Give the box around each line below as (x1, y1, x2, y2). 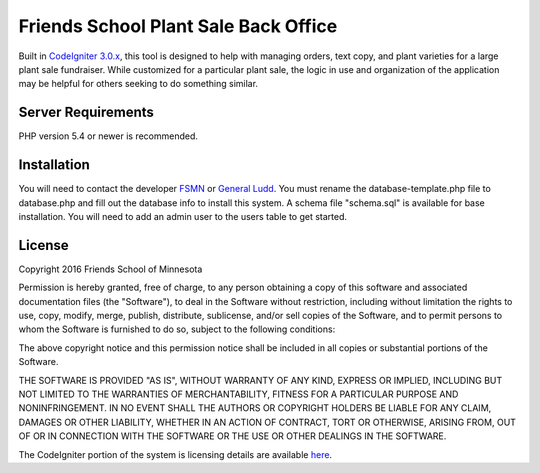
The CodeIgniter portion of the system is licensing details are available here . (18, 448, 333, 460)
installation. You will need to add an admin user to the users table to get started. (18, 210, 348, 222)
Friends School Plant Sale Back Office (18, 15, 338, 37)
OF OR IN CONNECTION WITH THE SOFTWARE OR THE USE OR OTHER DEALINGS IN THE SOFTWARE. (18, 430, 447, 442)
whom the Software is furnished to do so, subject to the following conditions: (18, 323, 336, 335)
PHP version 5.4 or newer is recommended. (18, 130, 199, 142)
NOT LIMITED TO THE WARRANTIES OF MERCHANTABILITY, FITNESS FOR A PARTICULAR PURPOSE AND (18, 388, 459, 400)
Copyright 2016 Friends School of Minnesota (18, 263, 203, 275)
